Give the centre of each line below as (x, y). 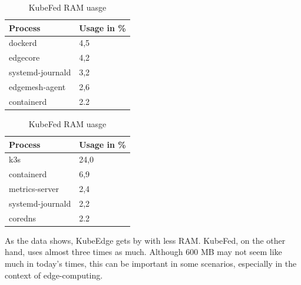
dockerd (23, 43)
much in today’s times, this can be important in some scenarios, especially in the (151, 263)
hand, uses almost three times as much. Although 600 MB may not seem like (143, 252)
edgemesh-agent (37, 86)
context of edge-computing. (54, 275)
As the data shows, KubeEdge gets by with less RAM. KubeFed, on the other (145, 240)
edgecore (24, 57)
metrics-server (34, 189)
